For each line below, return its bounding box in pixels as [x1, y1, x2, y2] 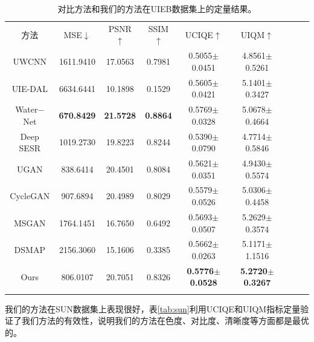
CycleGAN [10, 189, 50, 202]
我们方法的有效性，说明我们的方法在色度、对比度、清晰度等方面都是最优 [21, 314, 309, 327]
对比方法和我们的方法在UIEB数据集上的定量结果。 [57, 2, 257, 15]
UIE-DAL [11, 82, 48, 94]
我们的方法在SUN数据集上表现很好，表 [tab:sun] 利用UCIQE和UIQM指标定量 [5, 302, 301, 315]
